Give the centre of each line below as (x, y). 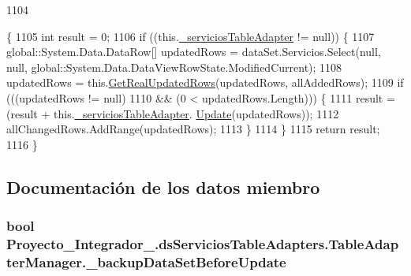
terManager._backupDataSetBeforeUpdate (146, 261)
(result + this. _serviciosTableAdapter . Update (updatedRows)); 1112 (173, 113)
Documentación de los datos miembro (163, 186)
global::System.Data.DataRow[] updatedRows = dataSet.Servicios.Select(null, (194, 52)
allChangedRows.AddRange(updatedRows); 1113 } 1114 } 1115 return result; (193, 129)
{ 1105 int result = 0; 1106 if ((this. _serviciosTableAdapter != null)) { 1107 (191, 36)
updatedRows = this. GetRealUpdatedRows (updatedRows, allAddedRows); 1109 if (205, 82)
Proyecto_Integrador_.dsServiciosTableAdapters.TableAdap (203, 243)
